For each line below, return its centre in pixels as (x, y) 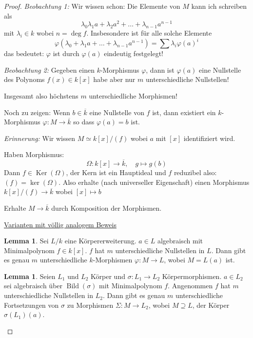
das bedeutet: (24, 53)
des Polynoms (24, 79)
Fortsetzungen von (31, 305)
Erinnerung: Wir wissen (40, 138)
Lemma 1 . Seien (30, 276)
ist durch (66, 53)
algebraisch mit (180, 241)
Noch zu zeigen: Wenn (37, 112)
